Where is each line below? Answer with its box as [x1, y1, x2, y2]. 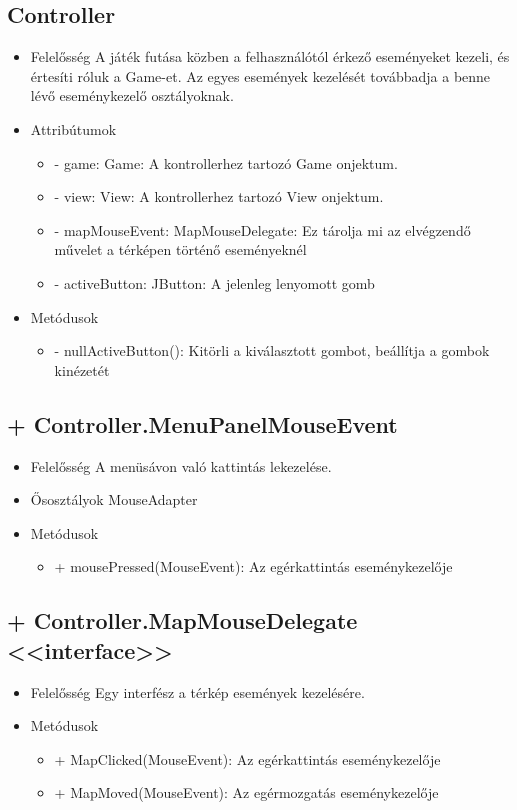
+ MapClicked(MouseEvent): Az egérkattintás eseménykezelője [54, 748, 441, 769]
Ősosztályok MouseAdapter [30, 489, 198, 510]
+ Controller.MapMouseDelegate [7, 605, 358, 636]
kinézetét [54, 359, 110, 380]
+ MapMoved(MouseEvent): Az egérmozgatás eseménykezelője [54, 782, 439, 803]
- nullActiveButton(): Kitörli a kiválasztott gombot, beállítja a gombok [54, 340, 490, 361]
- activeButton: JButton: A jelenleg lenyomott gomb [54, 272, 375, 293]
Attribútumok [30, 118, 117, 139]
